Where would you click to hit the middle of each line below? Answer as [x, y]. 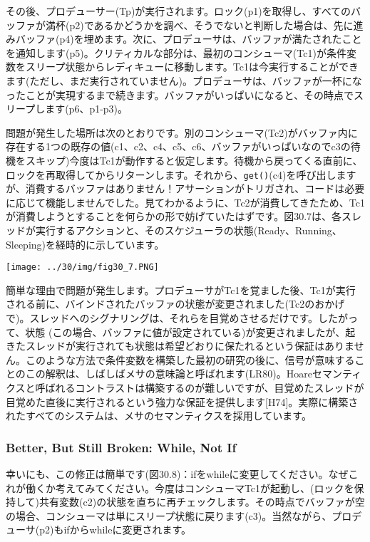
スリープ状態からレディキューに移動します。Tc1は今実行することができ [192, 67]
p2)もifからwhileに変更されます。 [115, 530]
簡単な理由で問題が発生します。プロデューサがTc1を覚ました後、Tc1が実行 [181, 290]
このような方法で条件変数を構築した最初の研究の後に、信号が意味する [190, 359]
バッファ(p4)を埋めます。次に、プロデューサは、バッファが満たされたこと [189, 39]
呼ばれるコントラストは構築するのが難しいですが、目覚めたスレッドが [200, 387]
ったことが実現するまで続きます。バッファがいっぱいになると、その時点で [180, 94]
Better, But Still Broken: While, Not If [121, 447]
